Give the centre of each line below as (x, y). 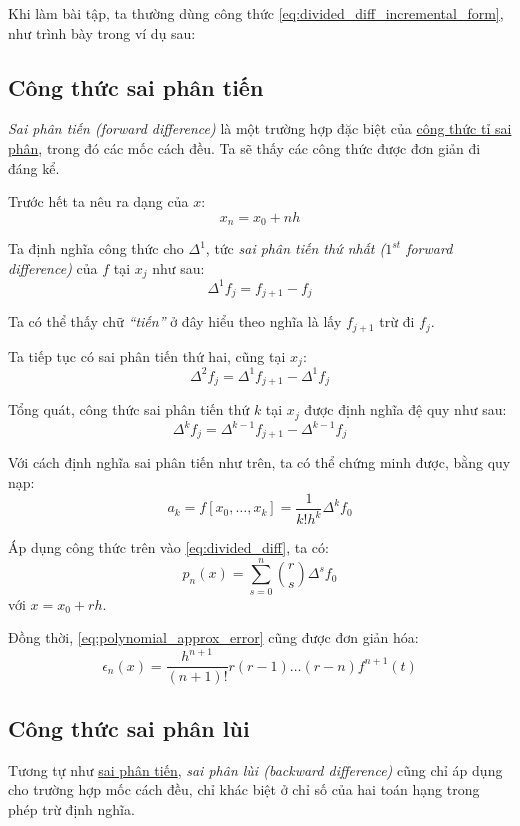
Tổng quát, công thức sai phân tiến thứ (129, 409)
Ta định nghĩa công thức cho (96, 248)
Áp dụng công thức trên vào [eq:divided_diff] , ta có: (168, 547)
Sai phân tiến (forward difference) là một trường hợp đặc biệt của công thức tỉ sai (260, 128)
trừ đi (397, 321)
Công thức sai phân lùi (129, 727)
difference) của (53, 267)
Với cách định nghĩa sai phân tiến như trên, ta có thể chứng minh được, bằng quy (259, 462)
